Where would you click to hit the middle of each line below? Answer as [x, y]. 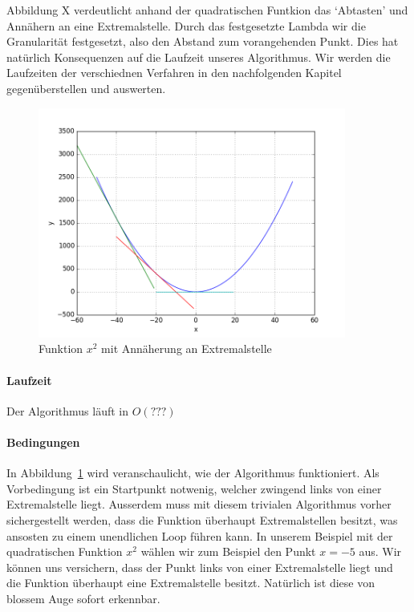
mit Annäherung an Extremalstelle [187, 349]
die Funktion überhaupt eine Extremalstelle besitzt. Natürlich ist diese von [191, 583]
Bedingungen [43, 442]
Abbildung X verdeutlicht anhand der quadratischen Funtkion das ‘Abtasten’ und [207, 10]
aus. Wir [380, 551]
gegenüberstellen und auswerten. [86, 88]
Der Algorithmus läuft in [68, 410]
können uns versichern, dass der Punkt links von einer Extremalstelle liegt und [200, 567]
